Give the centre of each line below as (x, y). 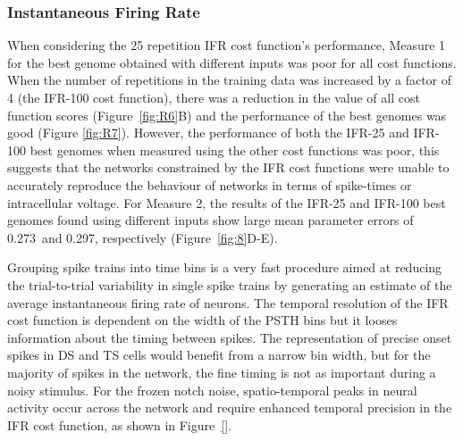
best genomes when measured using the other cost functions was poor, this (235, 150)
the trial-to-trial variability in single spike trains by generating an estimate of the (230, 284)
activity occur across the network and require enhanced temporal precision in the (230, 408)
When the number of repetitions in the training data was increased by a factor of (230, 80)
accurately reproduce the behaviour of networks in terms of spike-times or (210, 184)
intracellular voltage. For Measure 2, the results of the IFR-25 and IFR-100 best (227, 202)
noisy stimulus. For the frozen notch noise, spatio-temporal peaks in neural (212, 390)
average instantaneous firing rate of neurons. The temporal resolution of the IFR (228, 302)
